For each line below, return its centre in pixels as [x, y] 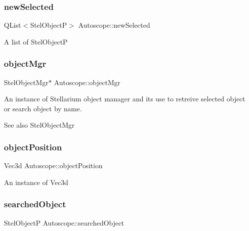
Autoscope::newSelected [114, 25]
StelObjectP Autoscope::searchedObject [64, 222]
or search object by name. [43, 108]
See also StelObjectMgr [39, 125]
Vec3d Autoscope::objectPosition [53, 165]
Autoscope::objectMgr [87, 82]
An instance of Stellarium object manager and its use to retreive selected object [125, 99]
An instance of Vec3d [36, 182]
